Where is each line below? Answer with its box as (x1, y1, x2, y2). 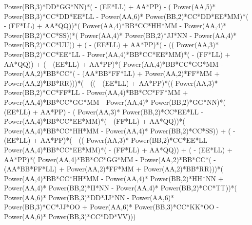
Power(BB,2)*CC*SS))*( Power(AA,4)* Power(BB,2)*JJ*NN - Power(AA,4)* (4, 30, 237, 40)
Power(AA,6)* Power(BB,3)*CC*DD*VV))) (4, 211, 136, 222)
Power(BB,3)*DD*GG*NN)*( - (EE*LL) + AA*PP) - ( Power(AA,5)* (4, 1, 216, 11)
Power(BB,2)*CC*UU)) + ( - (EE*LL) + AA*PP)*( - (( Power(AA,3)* (4, 39, 219, 50)
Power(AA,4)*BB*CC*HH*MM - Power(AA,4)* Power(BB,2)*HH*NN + (4, 173, 224, 183)
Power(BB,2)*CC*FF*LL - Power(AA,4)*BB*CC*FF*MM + (4, 87, 188, 97)
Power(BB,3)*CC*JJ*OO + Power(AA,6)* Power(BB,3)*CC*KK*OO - (4, 202, 219, 212)
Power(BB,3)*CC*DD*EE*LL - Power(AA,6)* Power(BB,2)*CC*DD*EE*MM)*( (4, 11, 249, 21)
